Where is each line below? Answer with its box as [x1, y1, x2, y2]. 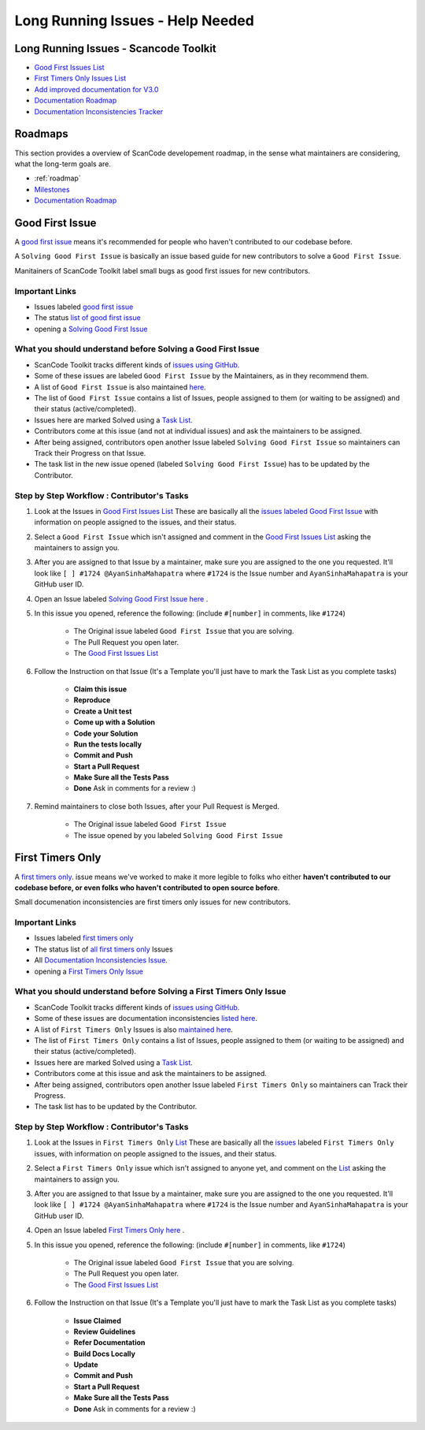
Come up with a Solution [73, 717, 156, 727]
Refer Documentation [73, 1338, 146, 1347]
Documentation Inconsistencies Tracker [34, 106, 164, 116]
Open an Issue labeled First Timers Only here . [34, 1226, 185, 1235]
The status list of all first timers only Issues [34, 944, 173, 954]
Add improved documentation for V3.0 [34, 84, 159, 94]
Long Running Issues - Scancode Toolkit [14, 42, 216, 55]
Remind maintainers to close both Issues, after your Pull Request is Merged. [34, 801, 279, 811]
